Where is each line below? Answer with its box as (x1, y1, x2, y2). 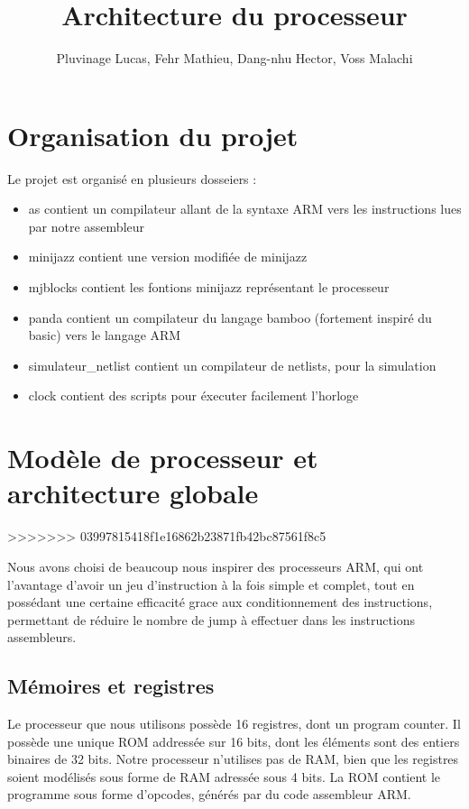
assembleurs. (7, 628, 77, 647)
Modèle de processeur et (7, 439, 318, 476)
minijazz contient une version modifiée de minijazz (28, 247, 308, 266)
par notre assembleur (28, 216, 145, 235)
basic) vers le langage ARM (28, 326, 181, 345)
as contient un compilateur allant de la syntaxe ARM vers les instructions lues (28, 199, 462, 218)
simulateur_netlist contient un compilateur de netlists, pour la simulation (28, 355, 437, 374)
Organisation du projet (7, 116, 299, 153)
